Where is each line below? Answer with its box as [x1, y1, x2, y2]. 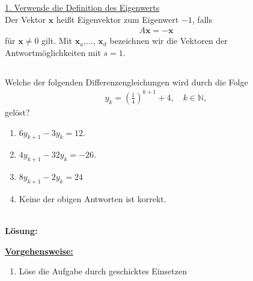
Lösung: [5, 224, 38, 237]
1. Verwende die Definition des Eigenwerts [5, 1, 160, 13]
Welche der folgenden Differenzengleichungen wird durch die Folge [5, 75, 248, 88]
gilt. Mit [41, 34, 72, 47]
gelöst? [5, 105, 30, 118]
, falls [192, 13, 212, 25]
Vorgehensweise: [5, 244, 73, 257]
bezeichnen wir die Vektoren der [109, 34, 228, 47]
